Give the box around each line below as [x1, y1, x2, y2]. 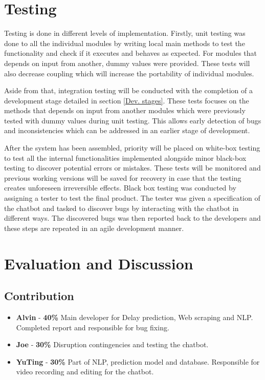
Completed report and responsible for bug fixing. [16, 322, 169, 332]
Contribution [4, 288, 74, 304]
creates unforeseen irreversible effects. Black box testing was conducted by [4, 182, 236, 193]
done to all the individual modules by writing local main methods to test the [4, 37, 245, 48]
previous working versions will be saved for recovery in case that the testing [4, 172, 241, 183]
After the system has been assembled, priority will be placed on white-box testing [4, 142, 260, 153]
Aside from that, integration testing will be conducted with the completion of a [4, 85, 253, 96]
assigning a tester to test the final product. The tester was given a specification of [4, 193, 260, 203]
